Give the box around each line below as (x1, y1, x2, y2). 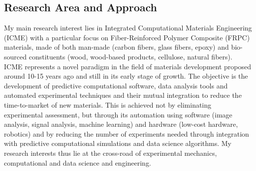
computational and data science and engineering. (4, 157, 151, 168)
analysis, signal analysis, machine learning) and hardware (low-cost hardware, (4, 119, 238, 129)
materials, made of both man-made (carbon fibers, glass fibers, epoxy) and (4, 42, 229, 52)
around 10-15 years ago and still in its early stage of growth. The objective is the (4, 71, 248, 81)
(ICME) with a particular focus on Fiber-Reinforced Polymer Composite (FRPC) (4, 32, 250, 42)
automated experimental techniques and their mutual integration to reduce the (4, 90, 242, 100)
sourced (4, 51, 27, 61)
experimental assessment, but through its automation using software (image (4, 109, 232, 119)
